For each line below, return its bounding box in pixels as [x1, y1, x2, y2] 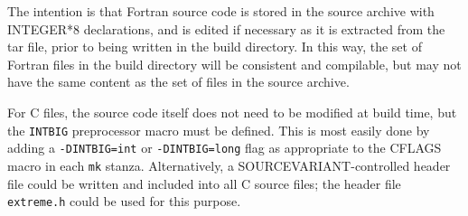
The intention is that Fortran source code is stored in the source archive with [7, 2, 435, 20]
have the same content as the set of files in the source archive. [7, 72, 350, 91]
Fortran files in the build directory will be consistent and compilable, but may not [7, 54, 462, 73]
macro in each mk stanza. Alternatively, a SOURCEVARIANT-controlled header [7, 155, 451, 174]
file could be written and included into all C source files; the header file [7, 174, 401, 193]
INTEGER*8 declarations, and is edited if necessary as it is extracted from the [7, 19, 445, 38]
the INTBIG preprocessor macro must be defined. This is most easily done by [7, 120, 430, 139]
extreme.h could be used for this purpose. [7, 192, 241, 211]
